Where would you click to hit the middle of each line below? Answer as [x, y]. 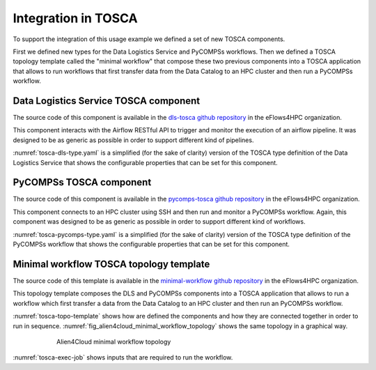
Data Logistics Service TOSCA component [107, 101]
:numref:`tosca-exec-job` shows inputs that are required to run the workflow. [123, 357]
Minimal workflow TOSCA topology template [111, 264]
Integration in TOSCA [76, 18]
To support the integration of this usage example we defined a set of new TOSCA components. [149, 39]
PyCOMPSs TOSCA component [82, 182]
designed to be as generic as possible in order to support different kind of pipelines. [133, 140]
